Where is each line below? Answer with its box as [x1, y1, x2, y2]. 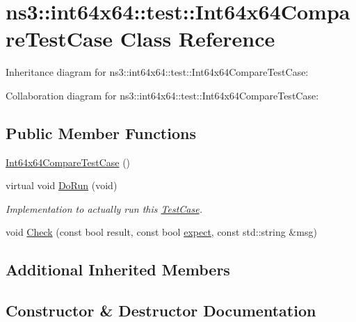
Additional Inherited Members [6, 259, 230, 280]
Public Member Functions [6, 122, 196, 143]
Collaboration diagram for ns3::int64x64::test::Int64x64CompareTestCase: [6, 88, 319, 102]
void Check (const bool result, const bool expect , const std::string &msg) [6, 225, 317, 239]
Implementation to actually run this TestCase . [6, 201, 202, 216]
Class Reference [120, 24, 275, 53]
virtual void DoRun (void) [6, 178, 118, 193]
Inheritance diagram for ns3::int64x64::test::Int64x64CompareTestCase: [6, 65, 309, 79]
